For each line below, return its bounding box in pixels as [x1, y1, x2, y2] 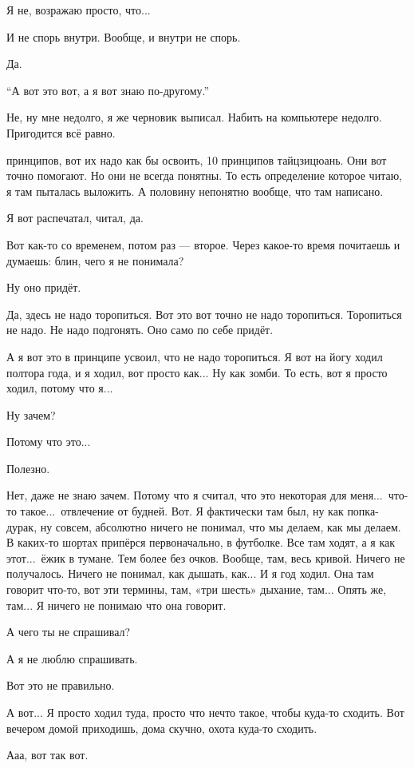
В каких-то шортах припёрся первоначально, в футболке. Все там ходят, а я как [6, 534, 396, 551]
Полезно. [6, 460, 50, 476]
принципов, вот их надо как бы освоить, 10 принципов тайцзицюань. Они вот [6, 151, 387, 168]
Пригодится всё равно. [6, 124, 116, 141]
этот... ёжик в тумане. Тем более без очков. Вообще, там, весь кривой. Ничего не [6, 549, 405, 566]
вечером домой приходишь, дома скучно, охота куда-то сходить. [6, 719, 317, 736]
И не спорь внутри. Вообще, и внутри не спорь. [6, 28, 241, 45]
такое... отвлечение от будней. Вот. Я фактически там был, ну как [20, 503, 344, 519]
